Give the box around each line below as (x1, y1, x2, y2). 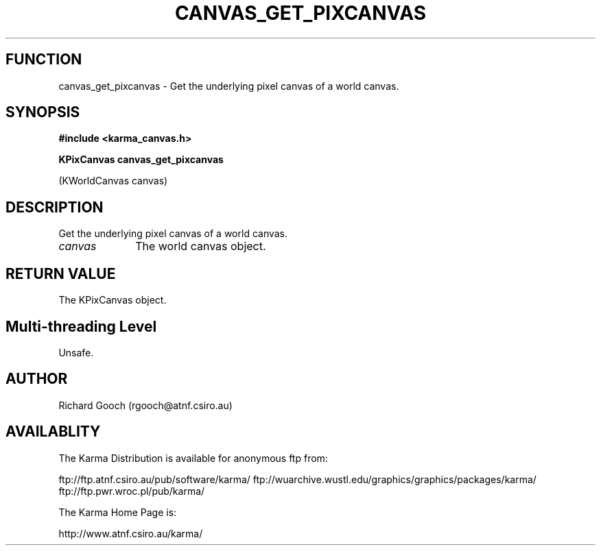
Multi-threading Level (5, 317, 157, 335)
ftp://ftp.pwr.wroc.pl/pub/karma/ (58, 485, 205, 497)
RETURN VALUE (5, 265, 116, 282)
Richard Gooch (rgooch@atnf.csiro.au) (58, 399, 233, 411)
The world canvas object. (135, 239, 266, 254)
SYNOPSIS (5, 103, 80, 121)
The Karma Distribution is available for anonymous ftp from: (58, 452, 328, 464)
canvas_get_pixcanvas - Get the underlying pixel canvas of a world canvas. (58, 79, 399, 92)
